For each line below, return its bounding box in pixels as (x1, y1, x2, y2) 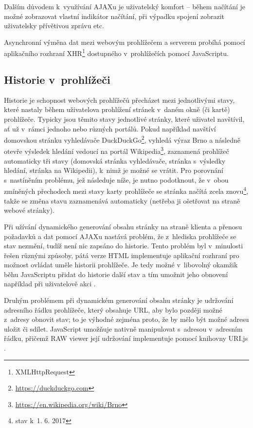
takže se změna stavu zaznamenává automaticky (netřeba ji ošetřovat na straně (4, 195, 240, 205)
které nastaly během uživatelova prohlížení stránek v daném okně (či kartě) (4, 104, 230, 114)
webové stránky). (4, 205, 54, 215)
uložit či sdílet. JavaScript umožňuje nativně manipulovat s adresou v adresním (4, 323, 243, 334)
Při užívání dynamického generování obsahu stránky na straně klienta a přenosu (4, 221, 242, 231)
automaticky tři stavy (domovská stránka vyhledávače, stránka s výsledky (4, 155, 226, 166)
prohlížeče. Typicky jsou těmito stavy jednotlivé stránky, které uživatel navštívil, (4, 114, 245, 124)
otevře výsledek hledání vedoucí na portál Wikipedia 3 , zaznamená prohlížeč (4, 145, 229, 156)
